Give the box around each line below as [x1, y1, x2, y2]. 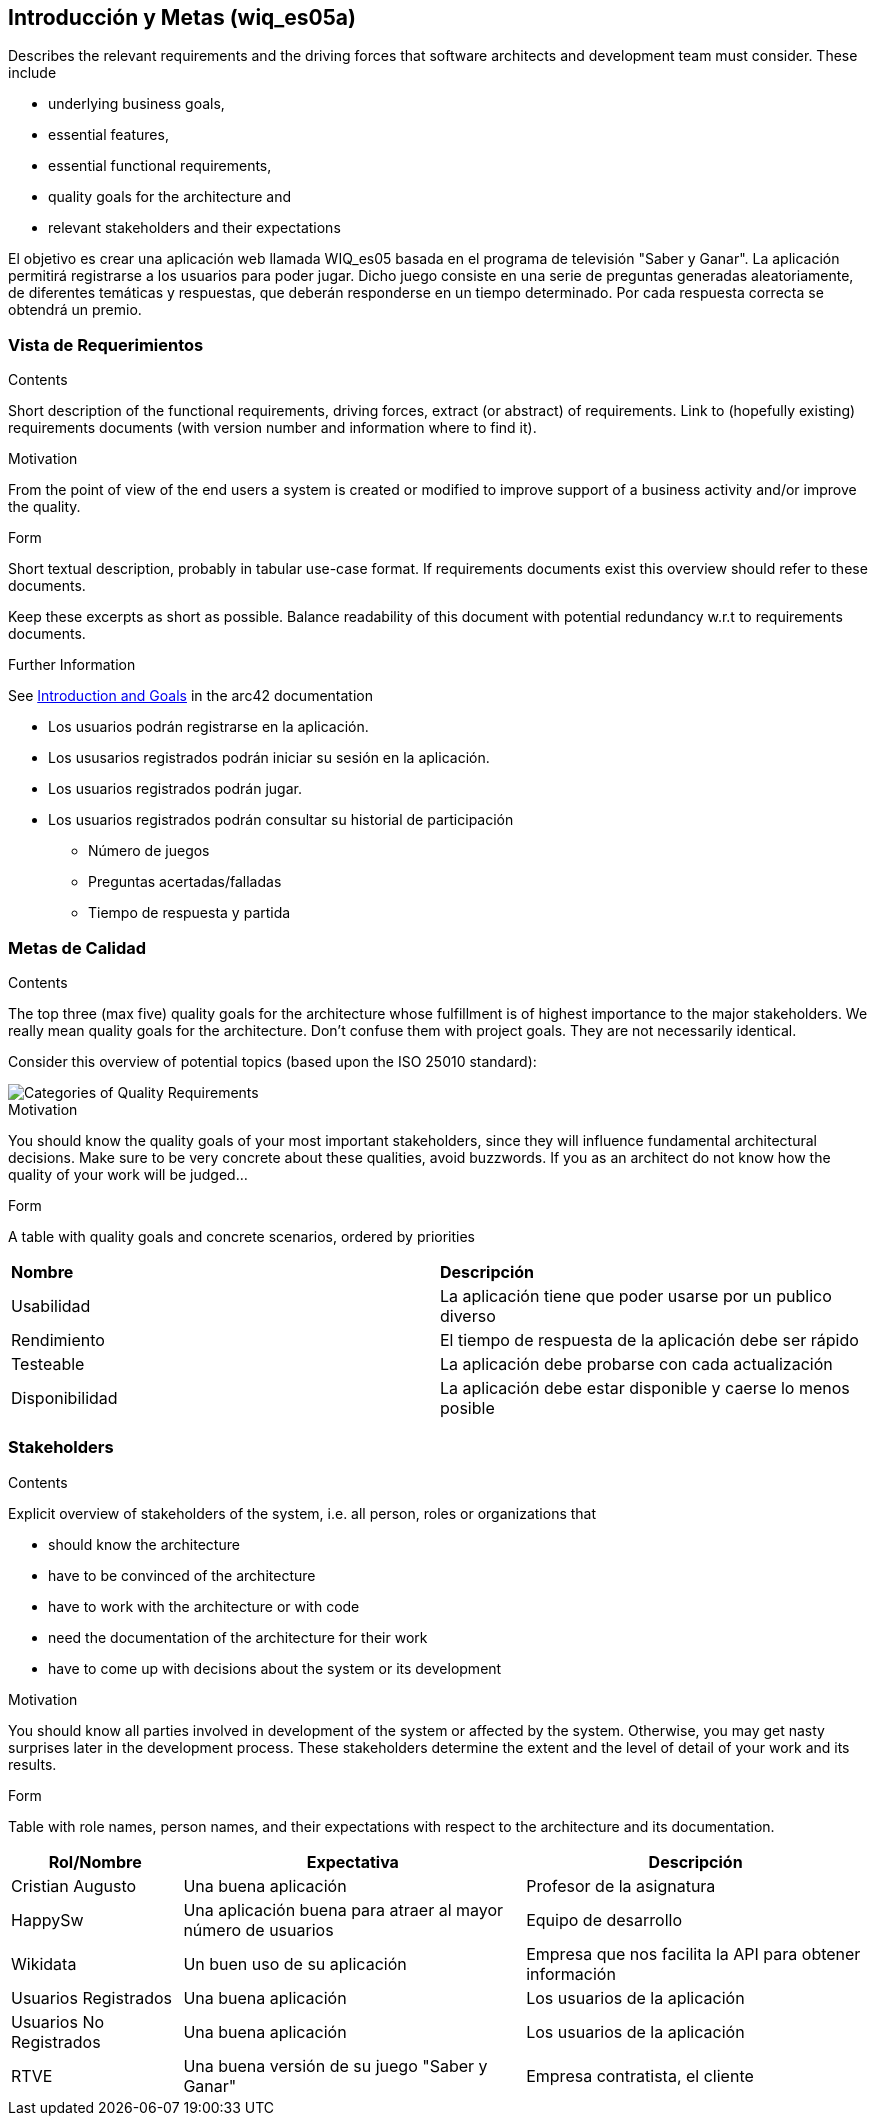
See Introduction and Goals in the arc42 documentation [8, 687, 373, 705]
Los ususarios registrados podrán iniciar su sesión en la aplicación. [48, 749, 490, 767]
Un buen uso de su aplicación [183, 1953, 407, 1974]
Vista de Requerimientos [8, 334, 204, 355]
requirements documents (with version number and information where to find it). [8, 419, 537, 437]
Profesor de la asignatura [526, 1875, 716, 1896]
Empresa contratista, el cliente [526, 2065, 754, 2086]
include [8, 64, 57, 82]
